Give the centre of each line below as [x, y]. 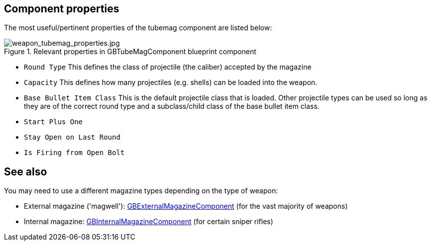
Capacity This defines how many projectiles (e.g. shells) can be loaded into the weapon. [171, 82]
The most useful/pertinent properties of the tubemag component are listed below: [138, 28]
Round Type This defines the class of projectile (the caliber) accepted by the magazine [168, 67]
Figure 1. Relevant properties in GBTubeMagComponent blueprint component [130, 52]
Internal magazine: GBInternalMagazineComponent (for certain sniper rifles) [149, 222]
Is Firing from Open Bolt [74, 153]
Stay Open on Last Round [72, 137]
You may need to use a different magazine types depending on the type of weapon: [141, 191]
